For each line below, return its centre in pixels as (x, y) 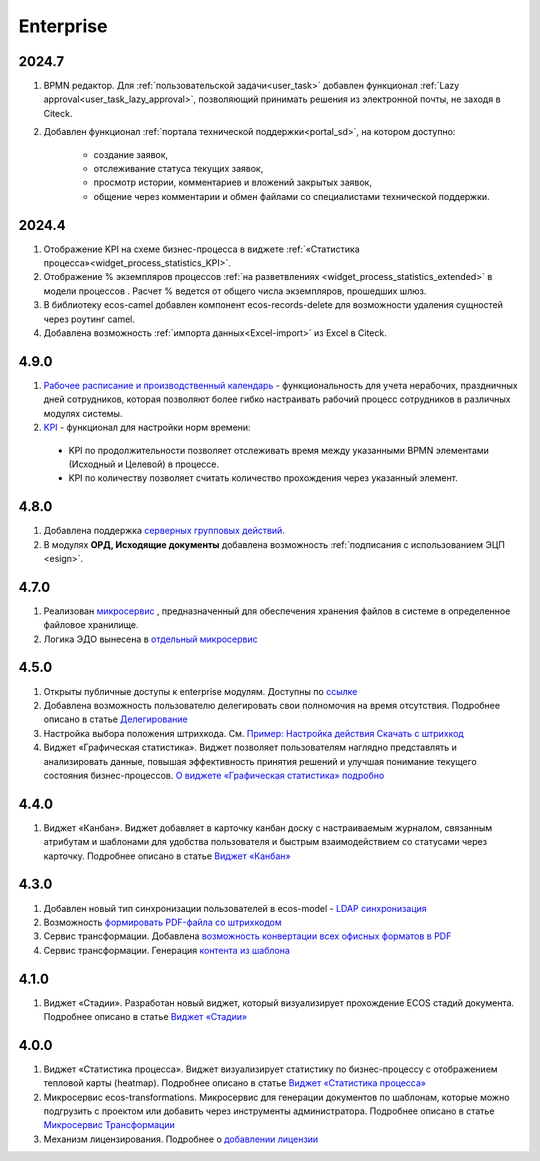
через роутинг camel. (89, 319)
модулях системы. (83, 413)
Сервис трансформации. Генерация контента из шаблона (166, 950)
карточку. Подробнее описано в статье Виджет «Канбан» (167, 856)
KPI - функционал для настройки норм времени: (147, 427)
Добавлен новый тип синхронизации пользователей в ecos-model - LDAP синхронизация (235, 908)
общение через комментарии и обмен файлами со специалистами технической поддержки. (291, 196)
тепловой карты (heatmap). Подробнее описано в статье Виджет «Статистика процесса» (235, 1083)
